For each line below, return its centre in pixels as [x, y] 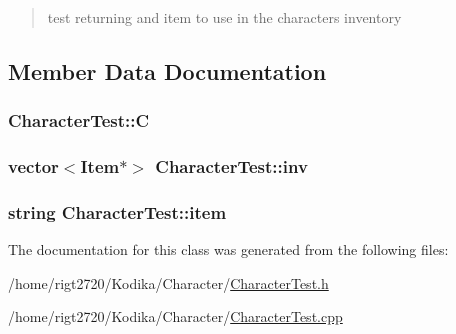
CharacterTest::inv [231, 166]
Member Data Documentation [167, 70]
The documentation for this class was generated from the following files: [228, 249]
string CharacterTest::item [117, 211]
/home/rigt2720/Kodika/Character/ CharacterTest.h [168, 282]
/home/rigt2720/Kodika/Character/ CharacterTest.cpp [175, 316]
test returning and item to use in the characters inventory [224, 17]
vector [33, 166]
